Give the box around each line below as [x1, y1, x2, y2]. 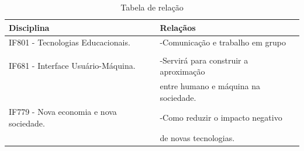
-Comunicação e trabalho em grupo [160, 36, 286, 48]
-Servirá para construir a [160, 54, 248, 66]
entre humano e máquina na [160, 79, 260, 92]
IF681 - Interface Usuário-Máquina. [9, 59, 136, 72]
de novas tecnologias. [160, 131, 235, 143]
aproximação [160, 65, 205, 78]
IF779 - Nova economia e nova [9, 106, 117, 118]
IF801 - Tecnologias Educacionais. [9, 36, 130, 48]
